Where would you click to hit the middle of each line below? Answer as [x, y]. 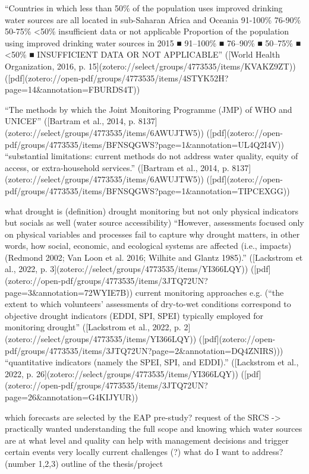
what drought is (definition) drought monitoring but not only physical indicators [152, 211]
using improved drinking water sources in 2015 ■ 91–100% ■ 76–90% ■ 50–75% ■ [153, 42]
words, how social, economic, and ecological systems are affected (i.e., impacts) [148, 246]
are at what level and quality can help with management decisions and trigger [147, 440]
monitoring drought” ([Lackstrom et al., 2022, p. [93, 327]
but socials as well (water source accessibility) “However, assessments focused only [154, 222]
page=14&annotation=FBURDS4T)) [72, 89]
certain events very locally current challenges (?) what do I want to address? [144, 452]
